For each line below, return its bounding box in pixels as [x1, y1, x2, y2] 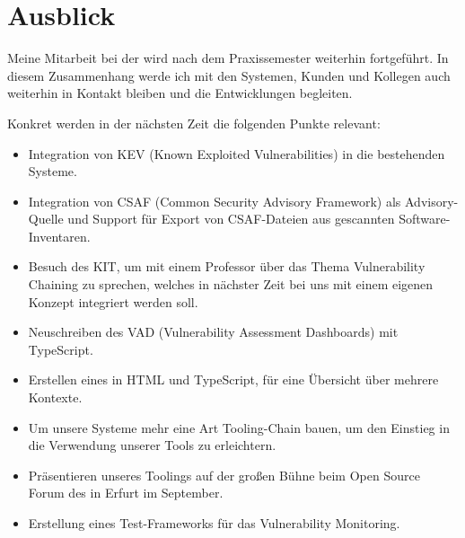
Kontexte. [28, 388, 83, 407]
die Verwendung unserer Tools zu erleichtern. [28, 436, 276, 454]
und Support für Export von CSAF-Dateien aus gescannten [67, 209, 395, 228]
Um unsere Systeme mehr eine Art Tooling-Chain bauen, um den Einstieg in [28, 418, 450, 437]
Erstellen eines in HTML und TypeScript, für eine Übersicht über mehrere [28, 370, 439, 389]
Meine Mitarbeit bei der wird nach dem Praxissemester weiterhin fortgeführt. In [7, 49, 449, 67]
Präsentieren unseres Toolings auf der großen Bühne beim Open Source [28, 465, 420, 484]
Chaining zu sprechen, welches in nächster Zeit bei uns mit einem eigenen [28, 275, 434, 294]
